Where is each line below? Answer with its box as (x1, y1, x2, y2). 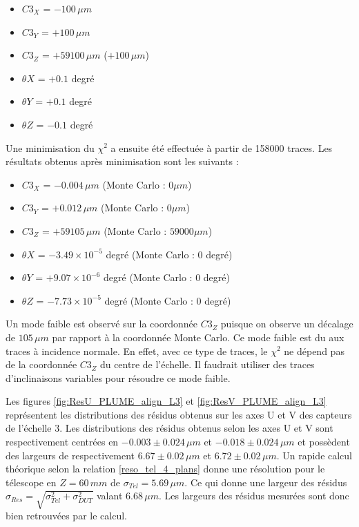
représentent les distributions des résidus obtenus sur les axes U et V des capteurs (6, 407, 352, 421)
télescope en (6, 475, 57, 489)
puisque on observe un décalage (220, 316, 353, 331)
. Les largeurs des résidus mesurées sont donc (158, 488, 349, 503)
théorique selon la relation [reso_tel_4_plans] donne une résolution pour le (6, 461, 325, 476)
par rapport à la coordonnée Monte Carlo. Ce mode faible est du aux (52, 329, 345, 344)
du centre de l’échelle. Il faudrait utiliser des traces (99, 357, 315, 372)
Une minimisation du (6, 140, 95, 155)
